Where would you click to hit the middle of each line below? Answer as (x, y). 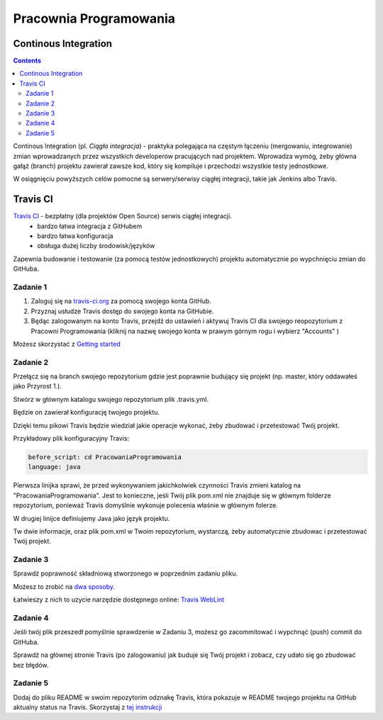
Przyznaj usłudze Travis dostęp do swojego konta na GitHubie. (122, 311)
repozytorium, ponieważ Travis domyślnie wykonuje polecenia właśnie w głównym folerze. (145, 505)
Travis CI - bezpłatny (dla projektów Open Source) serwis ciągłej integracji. (122, 216)
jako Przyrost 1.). (37, 386)
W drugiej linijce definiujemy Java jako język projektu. (91, 518)
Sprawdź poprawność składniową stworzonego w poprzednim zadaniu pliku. (126, 573)
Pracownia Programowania (94, 18)
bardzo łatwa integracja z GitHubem (90, 226)
